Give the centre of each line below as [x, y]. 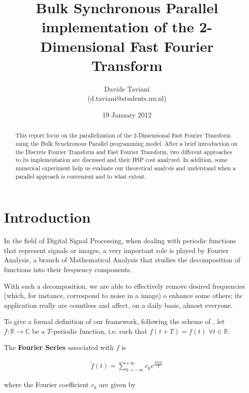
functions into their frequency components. [68, 269]
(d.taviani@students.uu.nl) [127, 98]
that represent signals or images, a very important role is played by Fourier [116, 250]
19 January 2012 [127, 114]
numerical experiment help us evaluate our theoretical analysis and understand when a [125, 168]
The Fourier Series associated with [59, 347]
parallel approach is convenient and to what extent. [81, 176]
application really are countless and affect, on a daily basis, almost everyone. [118, 305]
